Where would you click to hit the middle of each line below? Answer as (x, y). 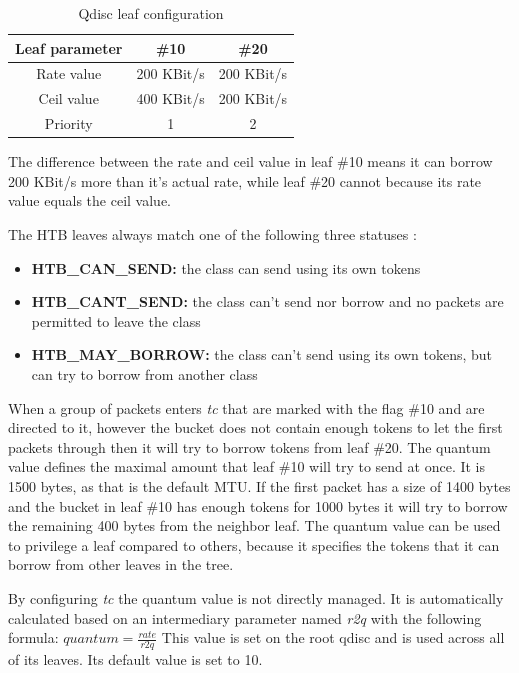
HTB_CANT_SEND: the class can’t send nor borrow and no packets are (267, 301)
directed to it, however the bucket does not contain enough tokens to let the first (255, 427)
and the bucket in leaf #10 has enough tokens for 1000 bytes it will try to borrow (258, 505)
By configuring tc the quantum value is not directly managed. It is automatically (256, 597)
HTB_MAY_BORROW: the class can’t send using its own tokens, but (262, 354)
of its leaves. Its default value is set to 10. (135, 658)
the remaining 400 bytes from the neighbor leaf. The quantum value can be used (254, 525)
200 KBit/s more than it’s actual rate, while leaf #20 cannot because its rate (245, 180)
